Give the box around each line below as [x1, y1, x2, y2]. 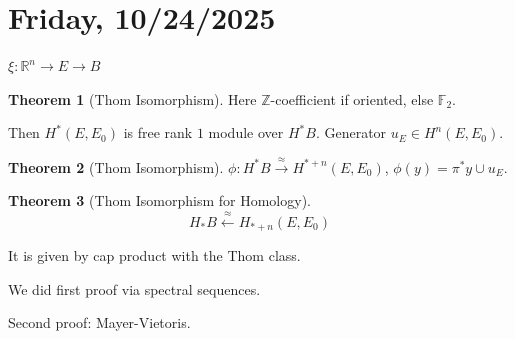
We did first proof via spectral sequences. [8, 278, 261, 299]
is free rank [123, 122, 193, 143]
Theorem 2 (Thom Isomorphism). [8, 156, 224, 177]
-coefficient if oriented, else [270, 88, 434, 109]
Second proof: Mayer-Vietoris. [8, 312, 191, 333]
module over [208, 122, 284, 143]
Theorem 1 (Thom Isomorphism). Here [8, 88, 257, 109]
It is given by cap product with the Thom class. [8, 245, 301, 266]
